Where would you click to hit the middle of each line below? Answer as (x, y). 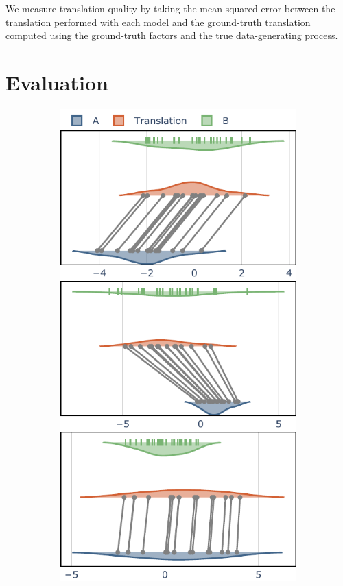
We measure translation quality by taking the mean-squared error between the (170, 8)
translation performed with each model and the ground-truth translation (158, 22)
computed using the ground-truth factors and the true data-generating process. (172, 35)
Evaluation (57, 82)
